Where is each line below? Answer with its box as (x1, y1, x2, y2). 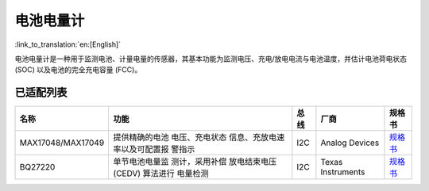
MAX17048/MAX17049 (19, 137, 105, 148)
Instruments (320, 166, 365, 178)
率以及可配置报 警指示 (113, 143, 195, 155)
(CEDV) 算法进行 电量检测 (113, 168, 210, 179)
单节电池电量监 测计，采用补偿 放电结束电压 (113, 156, 277, 167)
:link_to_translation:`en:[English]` (14, 40, 122, 49)
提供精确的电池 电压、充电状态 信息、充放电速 (113, 132, 285, 143)
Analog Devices (320, 137, 380, 148)
